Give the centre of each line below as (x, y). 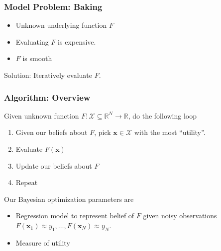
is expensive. (77, 41)
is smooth (37, 58)
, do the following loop (163, 115)
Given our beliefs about (52, 132)
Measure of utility (43, 242)
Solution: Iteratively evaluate (48, 75)
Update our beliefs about (54, 165)
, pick (103, 132)
